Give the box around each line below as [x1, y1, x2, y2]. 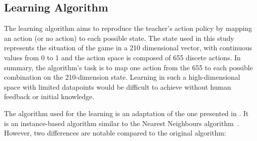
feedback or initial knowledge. [4, 91, 94, 102]
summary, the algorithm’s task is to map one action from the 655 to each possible [4, 62, 253, 72]
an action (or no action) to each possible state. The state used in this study [4, 32, 234, 43]
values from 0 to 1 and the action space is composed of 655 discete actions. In [4, 52, 241, 62]
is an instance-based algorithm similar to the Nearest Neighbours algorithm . [4, 118, 239, 128]
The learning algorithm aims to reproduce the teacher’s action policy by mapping [4, 23, 252, 33]
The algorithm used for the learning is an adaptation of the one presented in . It [4, 108, 249, 118]
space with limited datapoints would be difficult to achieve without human [4, 81, 231, 92]
